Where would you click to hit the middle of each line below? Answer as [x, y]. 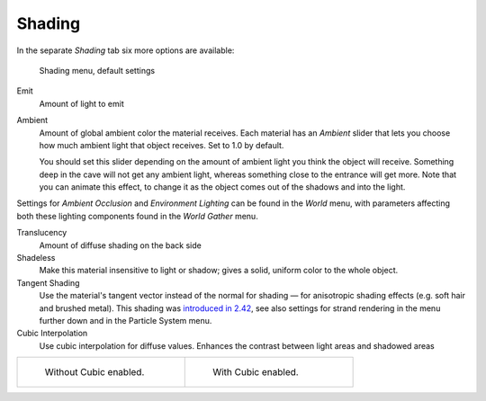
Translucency [42, 233]
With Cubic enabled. [256, 372]
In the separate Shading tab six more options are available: [126, 50]
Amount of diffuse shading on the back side [120, 245]
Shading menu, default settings [97, 70]
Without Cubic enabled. [94, 372]
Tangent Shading [48, 282]
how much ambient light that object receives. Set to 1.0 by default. [162, 145]
